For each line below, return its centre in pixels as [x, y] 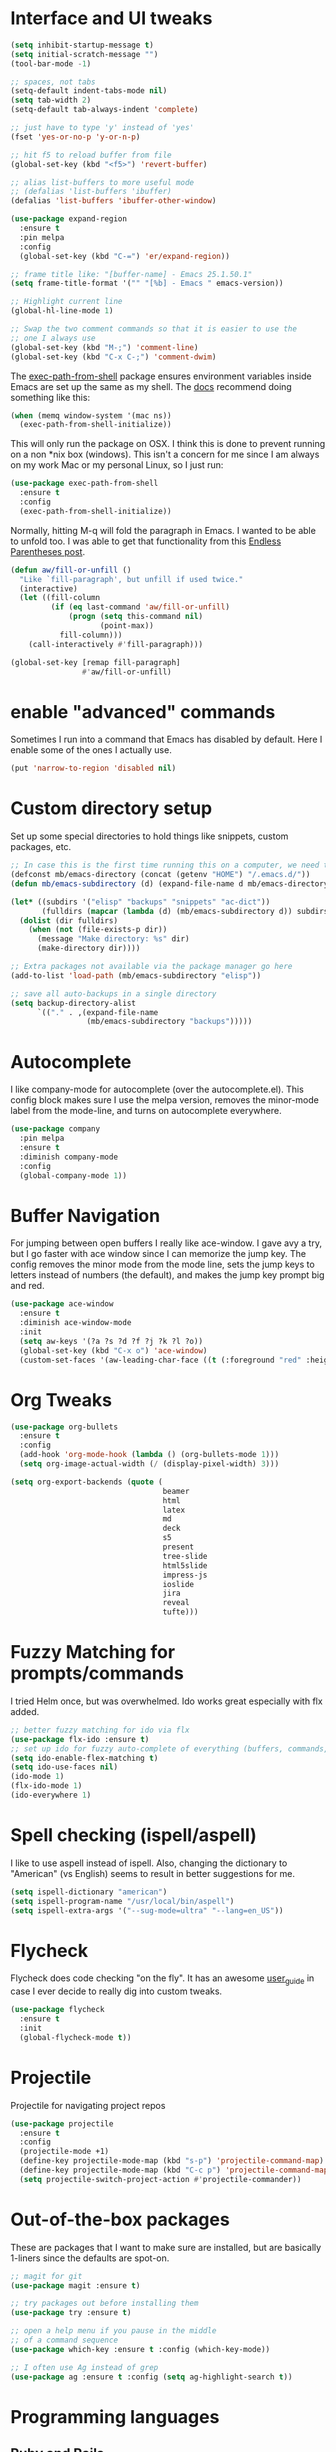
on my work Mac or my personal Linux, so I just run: [117, 465]
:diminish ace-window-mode [75, 1323]
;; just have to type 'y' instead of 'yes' [102, 128]
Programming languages [115, 2416]
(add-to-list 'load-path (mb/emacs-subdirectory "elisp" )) [136, 975]
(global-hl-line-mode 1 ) [62, 311]
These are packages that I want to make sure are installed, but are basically [166, 2247]
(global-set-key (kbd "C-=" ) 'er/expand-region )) [124, 256]
